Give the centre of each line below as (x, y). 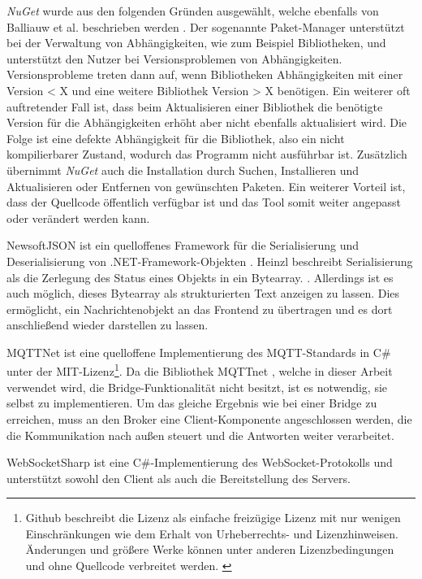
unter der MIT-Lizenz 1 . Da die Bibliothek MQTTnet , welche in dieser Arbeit (200, 370)
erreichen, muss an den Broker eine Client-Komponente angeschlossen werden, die (209, 418)
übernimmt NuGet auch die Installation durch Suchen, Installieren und (183, 170)
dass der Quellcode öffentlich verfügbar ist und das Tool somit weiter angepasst (204, 202)
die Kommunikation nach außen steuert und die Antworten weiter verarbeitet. (200, 435)
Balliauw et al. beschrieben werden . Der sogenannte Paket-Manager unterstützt (206, 26)
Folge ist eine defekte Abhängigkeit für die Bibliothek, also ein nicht (176, 138)
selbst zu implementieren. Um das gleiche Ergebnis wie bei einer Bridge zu (192, 403)
